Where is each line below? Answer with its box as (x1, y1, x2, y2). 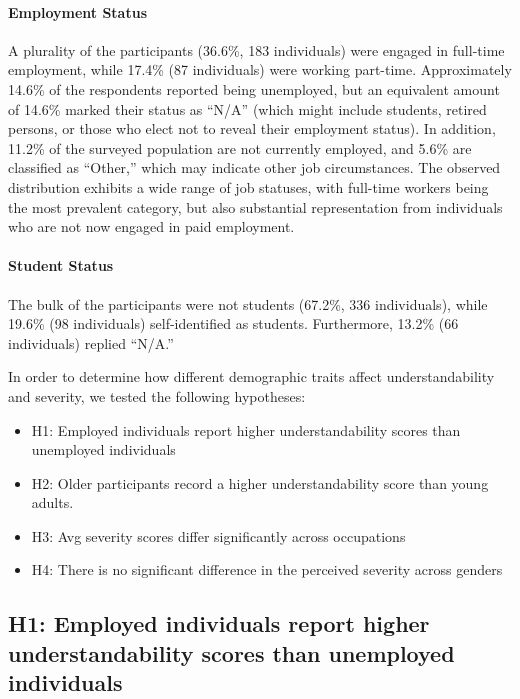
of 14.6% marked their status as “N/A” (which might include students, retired (8, 98, 487, 119)
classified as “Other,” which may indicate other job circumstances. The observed (8, 157, 501, 178)
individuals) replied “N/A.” (8, 332, 174, 353)
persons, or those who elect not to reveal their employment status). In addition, (8, 118, 496, 139)
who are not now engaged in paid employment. (8, 216, 295, 237)
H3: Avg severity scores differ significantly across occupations (31, 525, 406, 546)
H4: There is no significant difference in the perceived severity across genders (31, 559, 503, 580)
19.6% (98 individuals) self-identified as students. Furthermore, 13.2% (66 (8, 313, 459, 334)
